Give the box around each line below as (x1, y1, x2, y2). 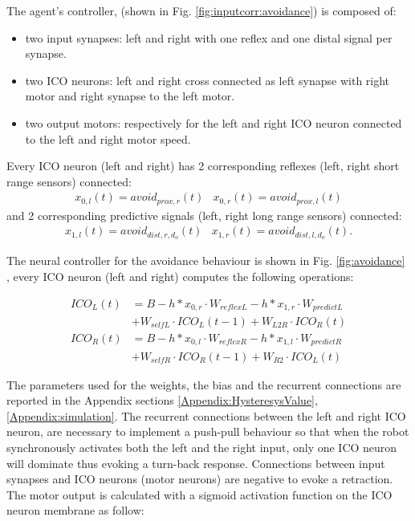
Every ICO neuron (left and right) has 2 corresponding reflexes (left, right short (6, 157, 400, 174)
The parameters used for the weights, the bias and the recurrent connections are (6, 376, 401, 393)
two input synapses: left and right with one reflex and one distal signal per (25, 29, 393, 46)
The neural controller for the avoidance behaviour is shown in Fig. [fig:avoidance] (6, 252, 405, 269)
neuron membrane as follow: (6, 502, 144, 519)
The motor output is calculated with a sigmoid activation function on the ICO (6, 486, 393, 503)
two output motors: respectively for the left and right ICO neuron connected (25, 114, 402, 131)
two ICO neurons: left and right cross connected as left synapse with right (25, 71, 390, 88)
